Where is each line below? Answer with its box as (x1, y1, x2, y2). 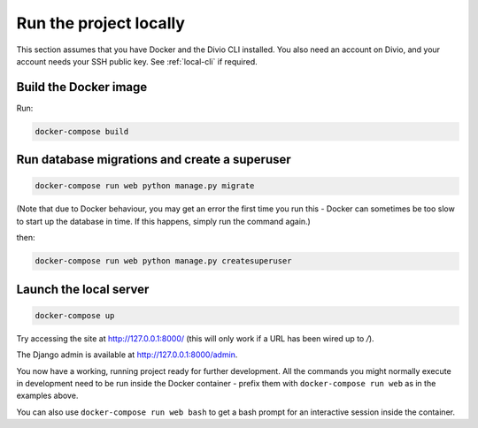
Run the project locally (16, 13, 186, 33)
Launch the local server (16, 281, 150, 296)
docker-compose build (35, 126, 129, 136)
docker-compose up (35, 310, 115, 320)
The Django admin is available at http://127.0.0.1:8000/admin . (16, 349, 238, 360)
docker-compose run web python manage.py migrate (35, 181, 255, 191)
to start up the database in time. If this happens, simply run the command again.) (16, 216, 312, 226)
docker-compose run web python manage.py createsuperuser (35, 256, 292, 266)
